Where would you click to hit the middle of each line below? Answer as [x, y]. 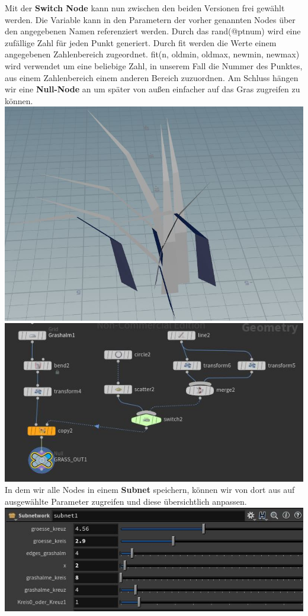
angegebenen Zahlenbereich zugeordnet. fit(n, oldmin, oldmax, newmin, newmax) [152, 54]
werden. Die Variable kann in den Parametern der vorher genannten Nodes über [150, 19]
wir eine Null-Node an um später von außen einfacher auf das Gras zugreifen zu [153, 89]
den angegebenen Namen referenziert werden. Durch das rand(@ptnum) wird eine [153, 31]
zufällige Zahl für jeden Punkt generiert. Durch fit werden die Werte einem [141, 42]
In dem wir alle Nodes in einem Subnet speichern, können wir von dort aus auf [150, 490]
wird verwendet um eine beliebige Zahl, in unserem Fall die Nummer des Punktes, [154, 65]
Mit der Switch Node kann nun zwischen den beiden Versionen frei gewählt [145, 8]
